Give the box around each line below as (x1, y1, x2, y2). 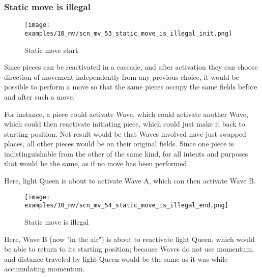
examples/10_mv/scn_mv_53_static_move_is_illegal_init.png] (24, 29, 232, 37)
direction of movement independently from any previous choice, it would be (4, 71, 239, 82)
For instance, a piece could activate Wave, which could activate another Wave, (4, 108, 248, 119)
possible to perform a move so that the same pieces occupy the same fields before (4, 81, 257, 92)
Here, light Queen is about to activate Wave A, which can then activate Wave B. (4, 175, 256, 186)
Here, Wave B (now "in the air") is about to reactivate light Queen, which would (4, 233, 255, 244)
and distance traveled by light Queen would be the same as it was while (4, 253, 228, 264)
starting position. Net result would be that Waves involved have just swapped (4, 128, 246, 139)
